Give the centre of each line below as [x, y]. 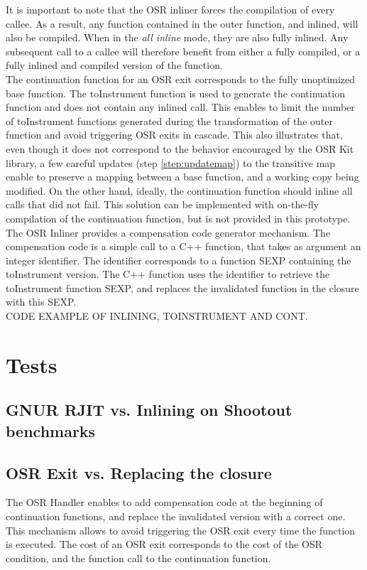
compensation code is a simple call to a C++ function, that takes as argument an [183, 246]
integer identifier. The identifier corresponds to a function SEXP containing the [179, 260]
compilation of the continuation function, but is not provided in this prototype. [178, 218]
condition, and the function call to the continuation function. [138, 558]
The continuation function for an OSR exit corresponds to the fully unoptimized [181, 79]
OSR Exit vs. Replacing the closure [139, 472]
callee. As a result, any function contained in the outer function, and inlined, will [182, 23]
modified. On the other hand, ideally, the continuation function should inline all [179, 190]
